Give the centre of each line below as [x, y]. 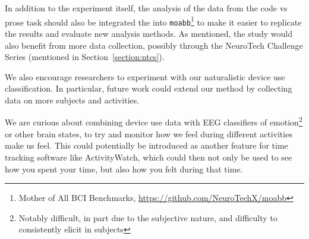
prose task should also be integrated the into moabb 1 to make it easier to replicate [153, 21]
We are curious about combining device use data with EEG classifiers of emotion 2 [154, 121]
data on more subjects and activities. [72, 100]
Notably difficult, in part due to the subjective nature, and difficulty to [148, 217]
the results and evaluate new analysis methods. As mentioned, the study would [149, 33]
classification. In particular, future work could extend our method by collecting [149, 88]
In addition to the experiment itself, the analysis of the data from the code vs [146, 8]
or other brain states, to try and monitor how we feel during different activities [149, 133]
